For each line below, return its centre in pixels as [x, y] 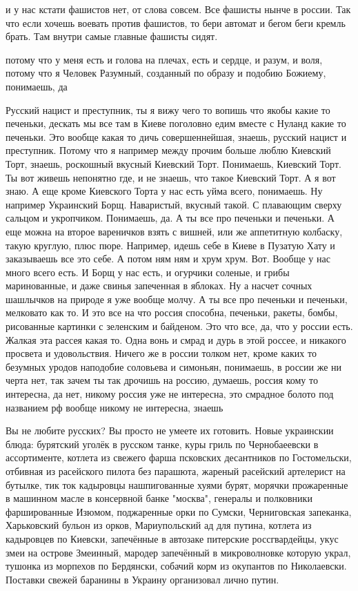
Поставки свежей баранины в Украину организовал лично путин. [142, 579]
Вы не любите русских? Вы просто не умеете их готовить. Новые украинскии [170, 430]
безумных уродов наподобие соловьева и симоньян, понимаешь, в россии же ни [174, 366]
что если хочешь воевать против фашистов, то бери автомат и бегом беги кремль [176, 22]
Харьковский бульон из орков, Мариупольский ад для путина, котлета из [159, 525]
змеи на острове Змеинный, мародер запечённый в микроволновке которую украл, [178, 552]
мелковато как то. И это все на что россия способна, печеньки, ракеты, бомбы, [172, 312]
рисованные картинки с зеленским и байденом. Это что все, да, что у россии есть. [179, 326]
